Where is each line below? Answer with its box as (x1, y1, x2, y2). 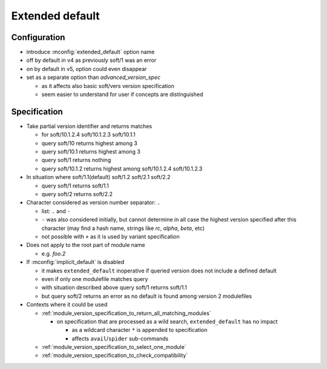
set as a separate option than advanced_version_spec (26, 73, 160, 81)
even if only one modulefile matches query (41, 275, 148, 282)
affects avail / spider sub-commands (71, 334, 169, 342)
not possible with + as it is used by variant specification (41, 233, 180, 240)
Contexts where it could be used (26, 301, 108, 308)
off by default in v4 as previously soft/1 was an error (26, 56, 157, 64)
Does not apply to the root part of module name (26, 242, 145, 249)
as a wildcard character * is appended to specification (71, 327, 208, 334)
